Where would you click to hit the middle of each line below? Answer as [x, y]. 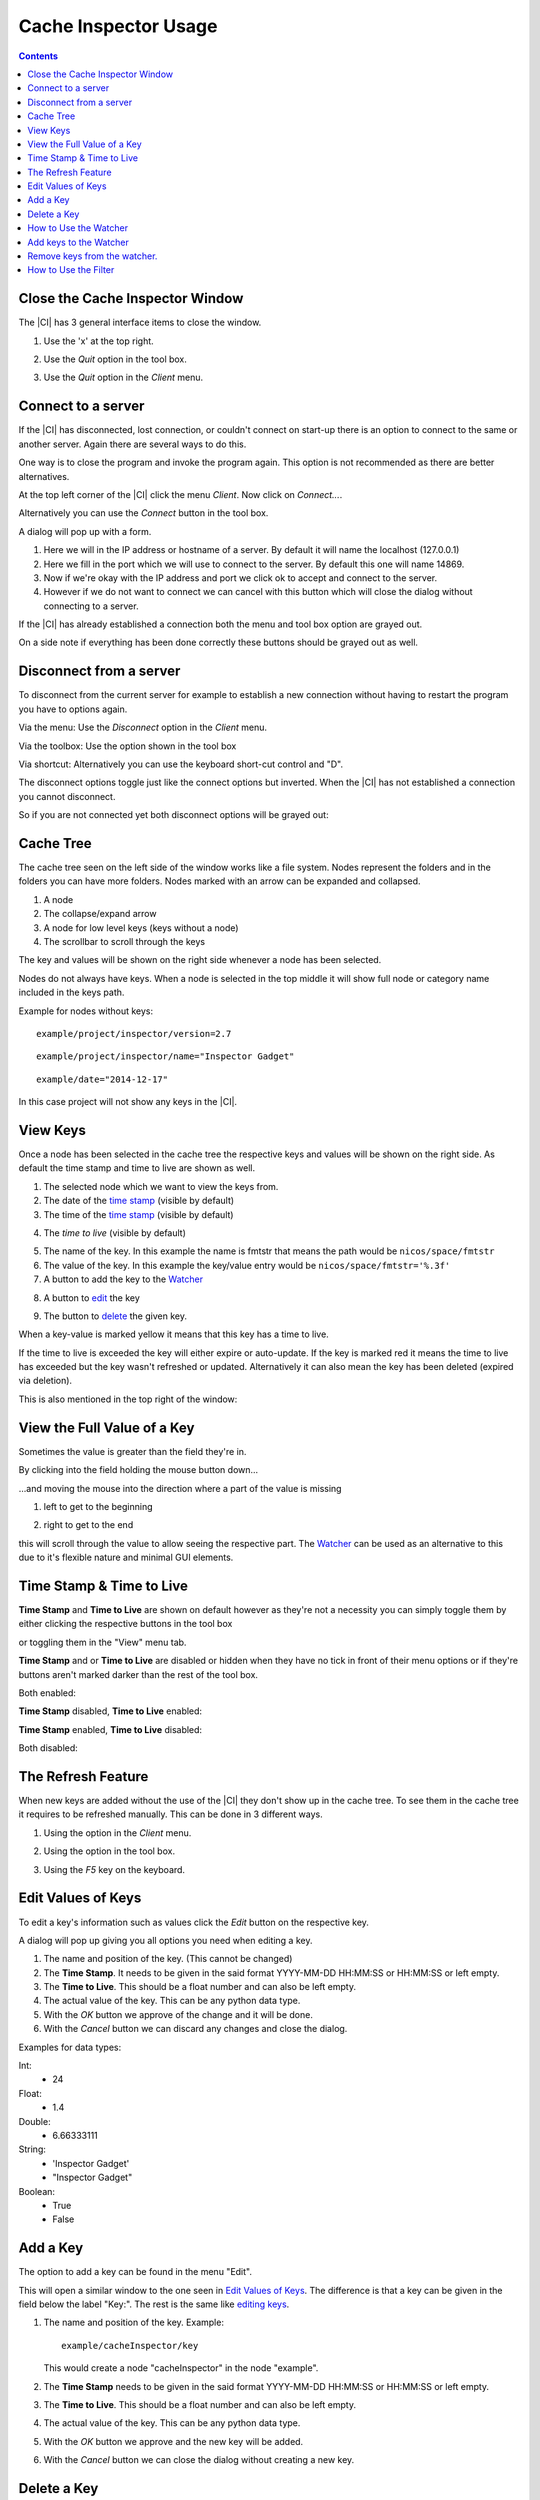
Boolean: [36, 2191]
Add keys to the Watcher [78, 242]
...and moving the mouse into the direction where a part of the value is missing [180, 1488]
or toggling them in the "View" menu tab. [102, 1642]
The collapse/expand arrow [100, 914]
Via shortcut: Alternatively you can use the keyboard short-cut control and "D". [181, 764]
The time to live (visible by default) [115, 1232]
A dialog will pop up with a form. [85, 531]
